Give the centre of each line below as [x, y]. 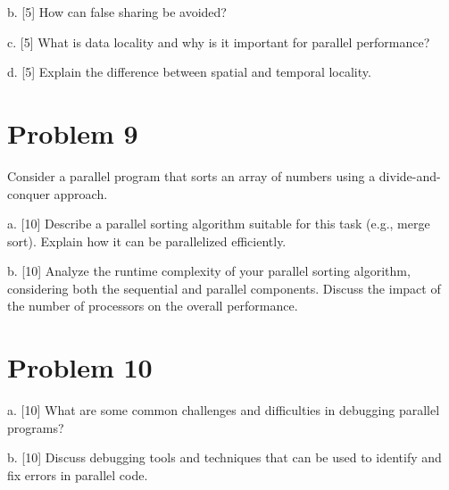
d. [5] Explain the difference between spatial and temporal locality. [189, 72]
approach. [81, 193]
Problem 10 [80, 367]
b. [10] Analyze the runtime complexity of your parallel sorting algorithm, [209, 271]
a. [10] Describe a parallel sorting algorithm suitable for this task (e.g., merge [219, 224]
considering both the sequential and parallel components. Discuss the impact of [224, 288]
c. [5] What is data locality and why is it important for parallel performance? [219, 42]
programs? [36, 427]
